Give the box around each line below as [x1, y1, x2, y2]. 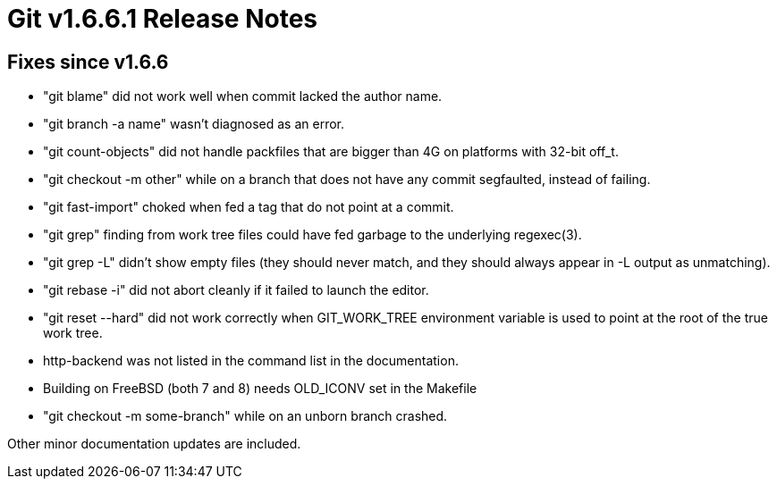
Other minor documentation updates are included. [7, 436, 301, 452]
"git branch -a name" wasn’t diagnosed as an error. [43, 116, 345, 132]
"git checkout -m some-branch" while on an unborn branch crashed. [43, 408, 448, 424]
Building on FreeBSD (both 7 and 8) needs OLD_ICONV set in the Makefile [43, 381, 477, 397]
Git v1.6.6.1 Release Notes [7, 4, 318, 34]
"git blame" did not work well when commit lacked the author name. [43, 88, 443, 105]
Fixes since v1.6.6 [7, 50, 169, 73]
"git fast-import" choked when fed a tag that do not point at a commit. [43, 199, 454, 215]
